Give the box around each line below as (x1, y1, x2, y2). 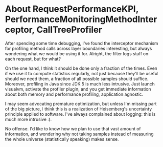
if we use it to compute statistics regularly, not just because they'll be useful (5, 70, 159, 76)
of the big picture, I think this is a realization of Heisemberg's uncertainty (5, 106, 152, 112)
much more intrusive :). (5, 116, 52, 122)
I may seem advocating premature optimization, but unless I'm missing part (5, 101, 157, 106)
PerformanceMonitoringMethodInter (5, 14, 158, 25)
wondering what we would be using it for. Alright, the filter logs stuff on (5, 50, 148, 57)
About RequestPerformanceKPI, (5, 3, 139, 15)
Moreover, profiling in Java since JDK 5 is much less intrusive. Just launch (5, 81, 155, 86)
